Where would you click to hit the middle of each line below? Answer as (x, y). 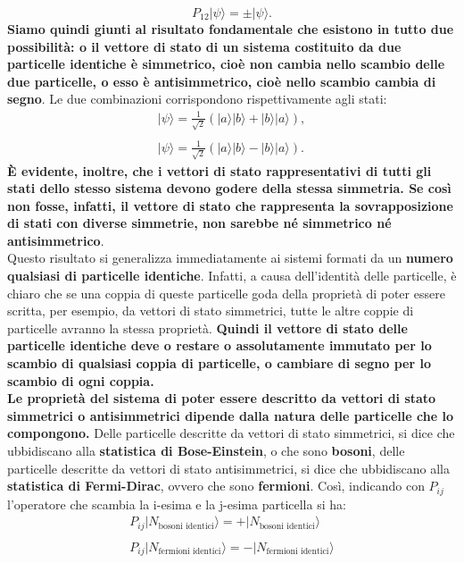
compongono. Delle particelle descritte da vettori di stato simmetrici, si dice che (231, 433)
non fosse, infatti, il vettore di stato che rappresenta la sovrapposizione (230, 205)
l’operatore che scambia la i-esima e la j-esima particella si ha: (177, 504)
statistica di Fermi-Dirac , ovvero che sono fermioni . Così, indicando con (216, 486)
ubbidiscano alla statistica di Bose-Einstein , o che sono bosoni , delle (206, 450)
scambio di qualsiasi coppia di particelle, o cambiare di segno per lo (219, 363)
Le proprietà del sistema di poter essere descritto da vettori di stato (222, 398)
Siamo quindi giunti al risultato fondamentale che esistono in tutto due (231, 29)
